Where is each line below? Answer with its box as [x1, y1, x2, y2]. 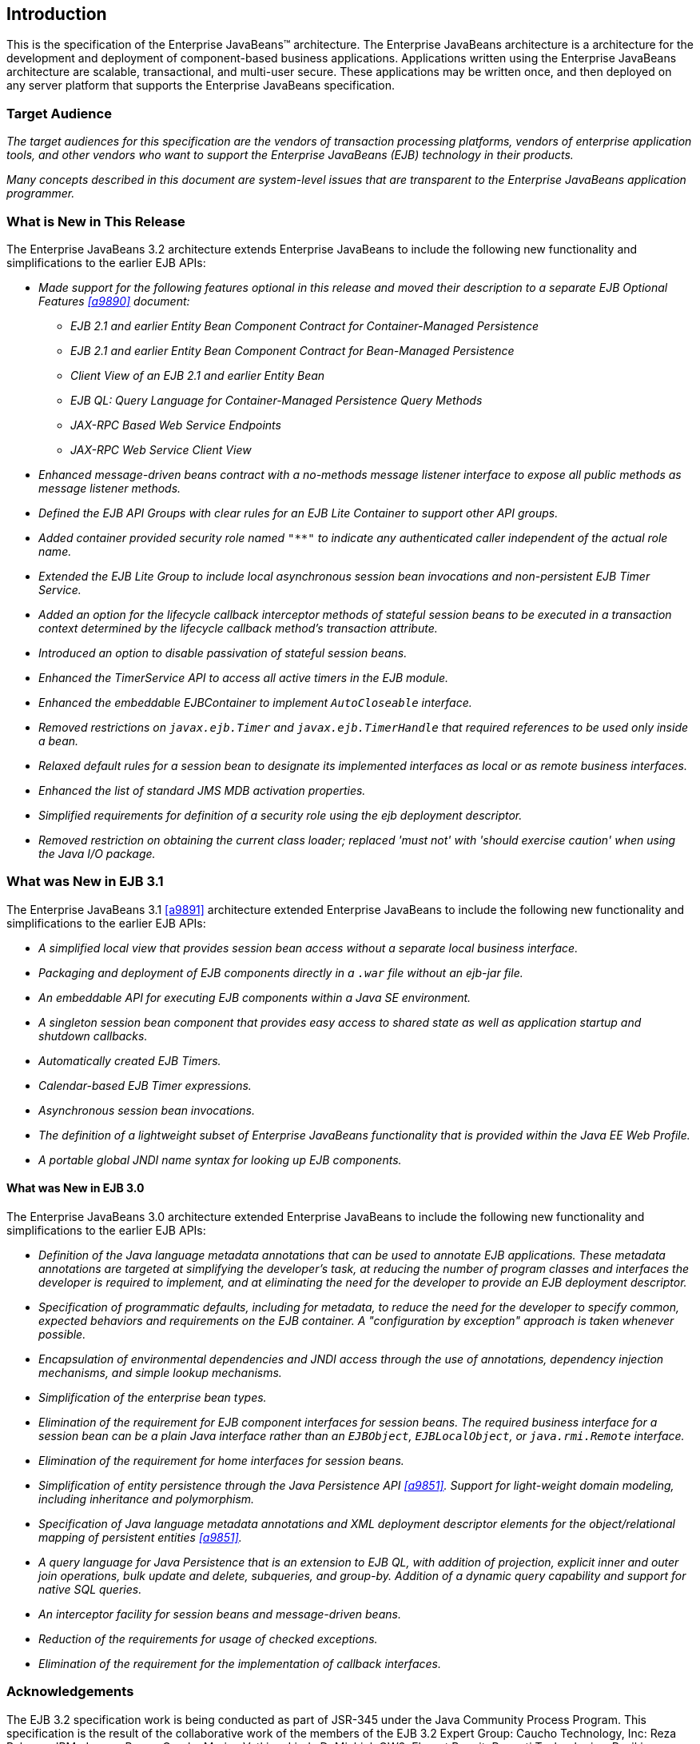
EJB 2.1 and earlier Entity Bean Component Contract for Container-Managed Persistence [70, 318, 539, 333]
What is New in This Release [6, 213, 185, 229]
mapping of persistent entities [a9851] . [38, 1530, 242, 1544]
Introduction [6, 4, 107, 24]
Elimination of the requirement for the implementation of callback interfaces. [38, 1656, 441, 1670]
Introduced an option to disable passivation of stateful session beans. [38, 645, 408, 660]
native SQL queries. [38, 1582, 142, 1596]
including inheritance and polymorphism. [38, 1491, 255, 1506]
